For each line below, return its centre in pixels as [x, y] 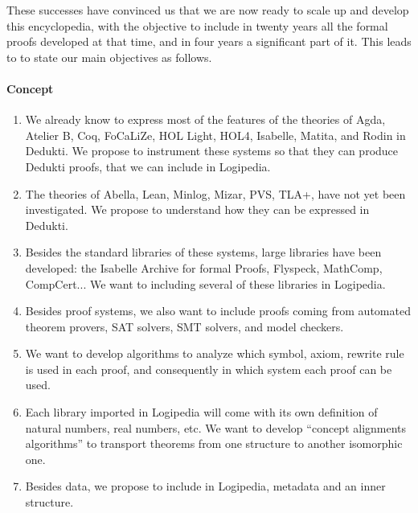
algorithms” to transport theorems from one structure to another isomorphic [214, 443]
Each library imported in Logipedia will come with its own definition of [201, 412]
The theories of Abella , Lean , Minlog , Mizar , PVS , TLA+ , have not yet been [215, 193]
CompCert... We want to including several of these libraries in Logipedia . [205, 283]
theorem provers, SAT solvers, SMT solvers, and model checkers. [184, 326]
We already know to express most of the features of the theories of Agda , [205, 119]
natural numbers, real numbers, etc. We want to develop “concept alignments [216, 427]
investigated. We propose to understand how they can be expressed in [197, 209]
